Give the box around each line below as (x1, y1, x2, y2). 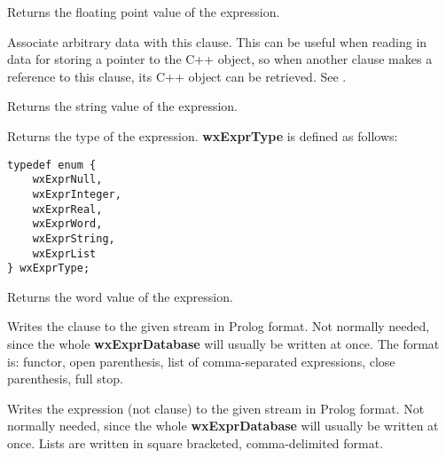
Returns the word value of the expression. (7, 287, 233, 305)
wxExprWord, (32, 217, 103, 231)
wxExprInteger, (32, 187, 121, 201)
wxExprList (32, 247, 97, 260)
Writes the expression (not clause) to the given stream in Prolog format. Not (7, 399, 425, 417)
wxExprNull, (32, 173, 103, 186)
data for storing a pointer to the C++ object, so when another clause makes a (7, 50, 433, 68)
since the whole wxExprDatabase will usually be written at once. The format (7, 335, 440, 352)
